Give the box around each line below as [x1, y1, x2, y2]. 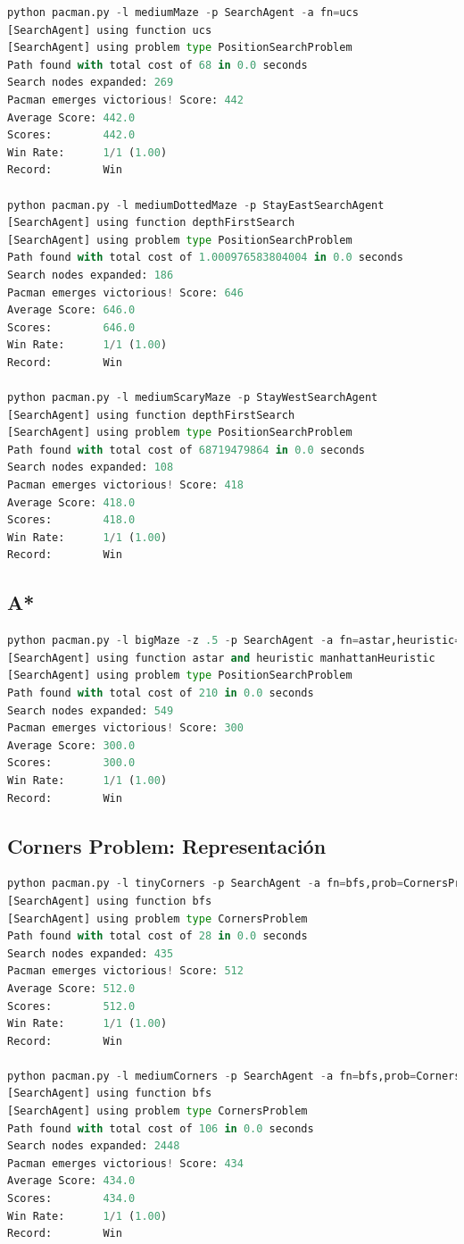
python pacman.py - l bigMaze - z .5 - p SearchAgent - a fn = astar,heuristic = [7, 634, 461, 647]
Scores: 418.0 [7, 513, 136, 527]
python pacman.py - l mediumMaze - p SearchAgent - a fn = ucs [7, 6, 359, 19]
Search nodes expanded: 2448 [7, 1140, 180, 1153]
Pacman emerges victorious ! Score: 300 [7, 722, 244, 735]
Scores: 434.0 [7, 1192, 136, 1206]
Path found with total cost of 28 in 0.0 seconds [7, 930, 308, 943]
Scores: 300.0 [7, 756, 136, 770]
